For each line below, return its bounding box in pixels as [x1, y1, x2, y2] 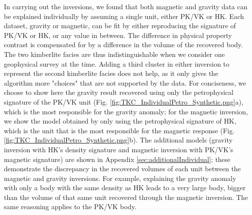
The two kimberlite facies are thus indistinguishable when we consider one [4, 49, 225, 59]
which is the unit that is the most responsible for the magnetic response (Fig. [4, 125, 235, 135]
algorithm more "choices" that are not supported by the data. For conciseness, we [4, 77, 246, 88]
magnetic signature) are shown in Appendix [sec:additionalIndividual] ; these [4, 154, 231, 164]
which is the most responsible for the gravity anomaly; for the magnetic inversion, [4, 106, 248, 116]
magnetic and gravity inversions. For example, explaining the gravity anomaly [4, 173, 236, 183]
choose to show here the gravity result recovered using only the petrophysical [4, 87, 234, 97]
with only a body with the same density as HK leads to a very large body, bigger [4, 182, 246, 193]
